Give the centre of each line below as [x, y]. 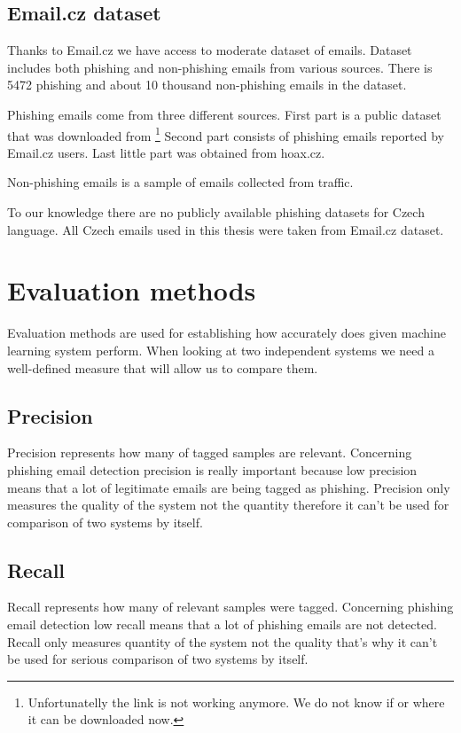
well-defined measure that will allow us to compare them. [163, 367]
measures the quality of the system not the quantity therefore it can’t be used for [228, 505]
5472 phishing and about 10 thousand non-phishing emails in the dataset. [207, 85]
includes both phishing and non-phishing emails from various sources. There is [220, 67]
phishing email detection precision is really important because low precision [212, 469]
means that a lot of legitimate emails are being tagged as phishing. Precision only [229, 487]
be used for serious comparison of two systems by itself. [158, 659]
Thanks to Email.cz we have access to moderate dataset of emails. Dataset [210, 50]
